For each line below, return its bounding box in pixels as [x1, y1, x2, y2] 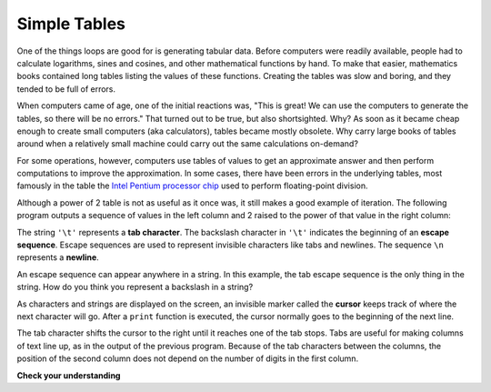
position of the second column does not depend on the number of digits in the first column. [16, 353, 359, 364]
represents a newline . [16, 252, 99, 263]
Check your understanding [16, 369, 121, 381]
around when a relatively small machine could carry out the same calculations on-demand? [16, 138, 359, 149]
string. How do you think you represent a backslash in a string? [16, 282, 254, 293]
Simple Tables [16, 14, 126, 34]
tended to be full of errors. [16, 83, 116, 95]
